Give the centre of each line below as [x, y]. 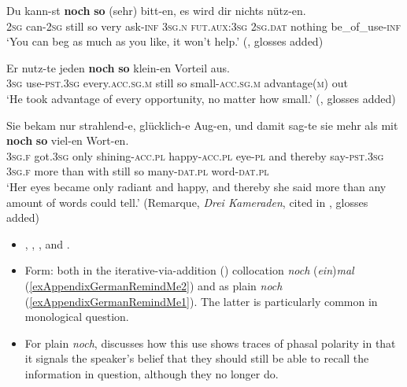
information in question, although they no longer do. [152, 373]
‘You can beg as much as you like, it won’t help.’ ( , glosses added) [165, 41]
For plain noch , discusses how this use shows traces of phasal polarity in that [210, 343]
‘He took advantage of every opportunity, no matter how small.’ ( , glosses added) [201, 98]
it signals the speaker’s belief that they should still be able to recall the [197, 358]
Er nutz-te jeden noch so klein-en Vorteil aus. [118, 67]
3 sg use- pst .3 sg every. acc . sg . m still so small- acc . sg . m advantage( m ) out [177, 83]
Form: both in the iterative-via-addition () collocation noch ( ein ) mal [189, 270]
